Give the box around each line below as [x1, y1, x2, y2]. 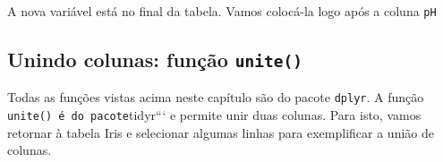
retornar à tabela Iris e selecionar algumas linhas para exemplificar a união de [7, 123, 434, 141]
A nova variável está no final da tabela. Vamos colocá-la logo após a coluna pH [7, 2, 437, 20]
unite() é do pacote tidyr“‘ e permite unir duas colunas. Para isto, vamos [7, 106, 422, 124]
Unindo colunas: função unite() [7, 46, 303, 73]
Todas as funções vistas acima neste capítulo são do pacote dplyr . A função [7, 88, 424, 107]
